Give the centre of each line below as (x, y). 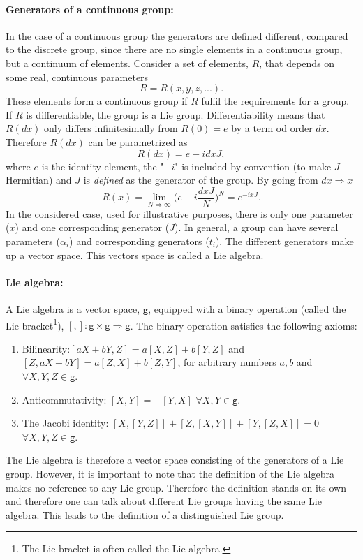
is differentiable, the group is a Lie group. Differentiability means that (176, 114)
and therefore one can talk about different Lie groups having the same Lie (164, 501)
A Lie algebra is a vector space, (73, 308)
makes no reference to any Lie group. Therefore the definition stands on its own (176, 487)
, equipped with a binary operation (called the (247, 308)
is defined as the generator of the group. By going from (201, 180)
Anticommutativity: (64, 399)
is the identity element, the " (103, 166)
